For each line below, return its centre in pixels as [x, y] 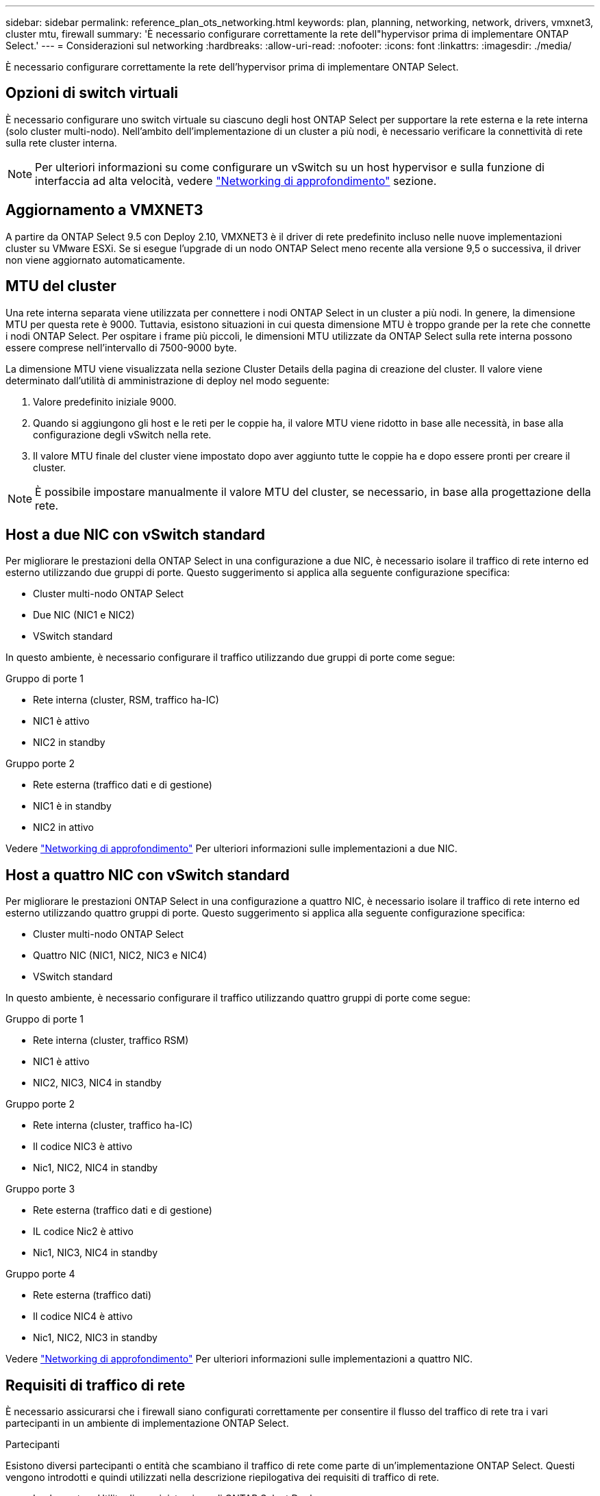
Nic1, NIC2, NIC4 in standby [96, 1168]
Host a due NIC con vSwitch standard [135, 534]
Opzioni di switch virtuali [92, 93]
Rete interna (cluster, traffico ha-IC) [113, 1125]
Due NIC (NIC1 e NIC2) [84, 615]
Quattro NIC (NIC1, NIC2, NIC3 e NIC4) [120, 956]
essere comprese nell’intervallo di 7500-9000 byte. [121, 347]
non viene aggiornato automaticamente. [96, 260]
